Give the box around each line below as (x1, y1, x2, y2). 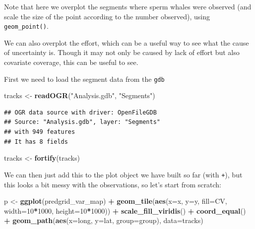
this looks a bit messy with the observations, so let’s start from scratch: (4, 179, 221, 189)
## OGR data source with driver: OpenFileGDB (4, 109, 157, 116)
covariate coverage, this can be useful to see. (4, 57, 138, 67)
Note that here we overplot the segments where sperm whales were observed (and (4, 1, 252, 11)
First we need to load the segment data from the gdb (4, 73, 165, 84)
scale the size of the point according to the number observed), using (4, 11, 210, 21)
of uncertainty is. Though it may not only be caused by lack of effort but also (4, 47, 240, 57)
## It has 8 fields (4, 138, 68, 145)
